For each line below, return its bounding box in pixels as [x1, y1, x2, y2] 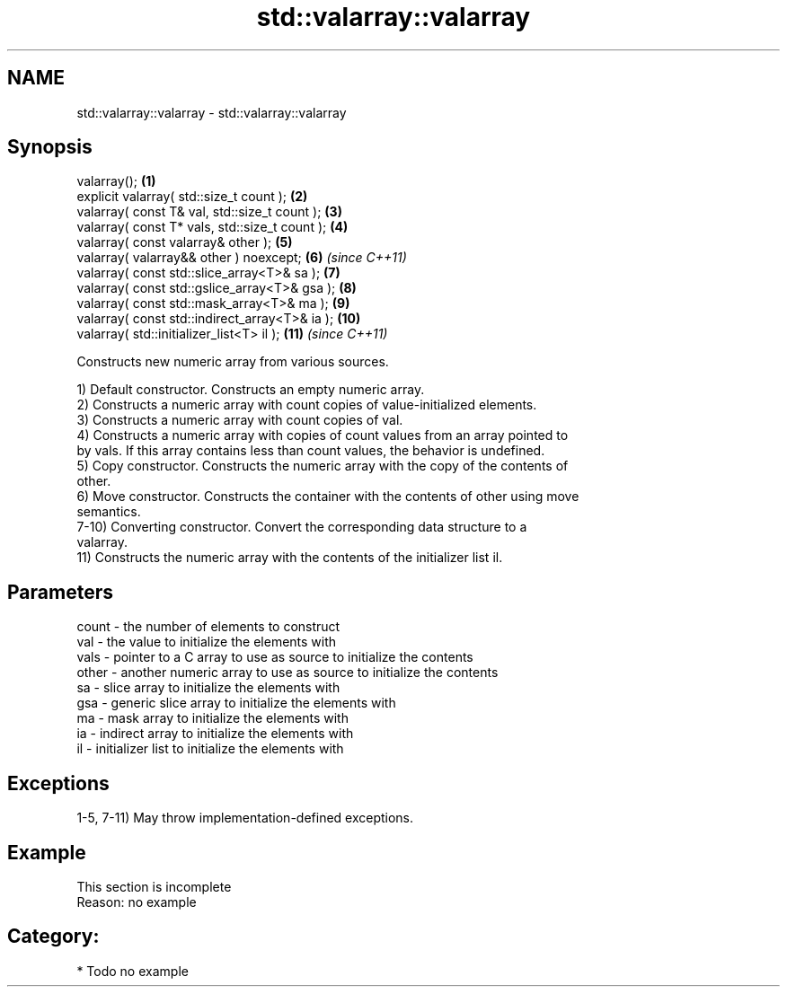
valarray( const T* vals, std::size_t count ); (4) [76, 219, 349, 235]
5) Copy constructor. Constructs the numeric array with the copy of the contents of [76, 458, 569, 474]
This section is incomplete [76, 878, 232, 894]
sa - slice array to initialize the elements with [76, 680, 340, 696]
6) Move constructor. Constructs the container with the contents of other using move [76, 488, 579, 505]
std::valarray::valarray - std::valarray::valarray [76, 104, 347, 120]
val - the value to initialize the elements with [76, 634, 337, 650]
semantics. [76, 504, 141, 520]
